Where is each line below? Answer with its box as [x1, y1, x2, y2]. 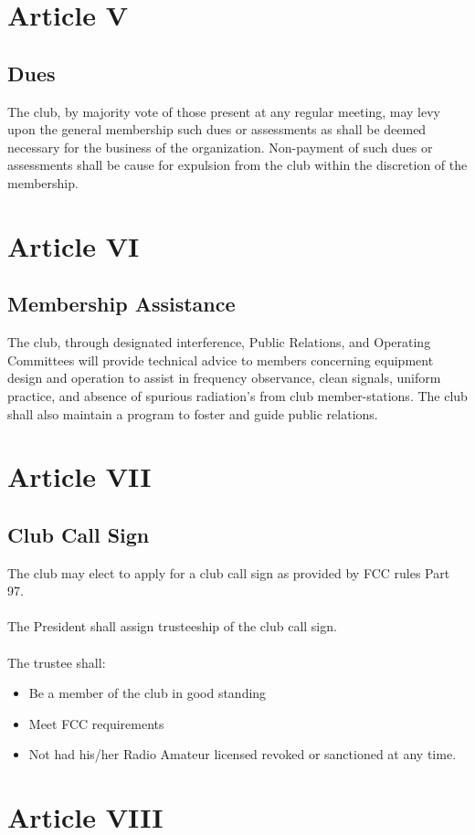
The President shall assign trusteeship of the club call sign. [7, 617, 337, 636]
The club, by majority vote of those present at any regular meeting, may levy [7, 101, 440, 121]
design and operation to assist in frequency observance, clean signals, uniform [7, 368, 441, 387]
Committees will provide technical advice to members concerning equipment [7, 350, 434, 369]
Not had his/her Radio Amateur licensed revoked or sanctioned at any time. [28, 745, 457, 764]
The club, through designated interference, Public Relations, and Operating [7, 333, 431, 352]
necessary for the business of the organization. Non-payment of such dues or [7, 137, 433, 156]
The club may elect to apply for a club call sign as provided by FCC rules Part [7, 563, 450, 582]
